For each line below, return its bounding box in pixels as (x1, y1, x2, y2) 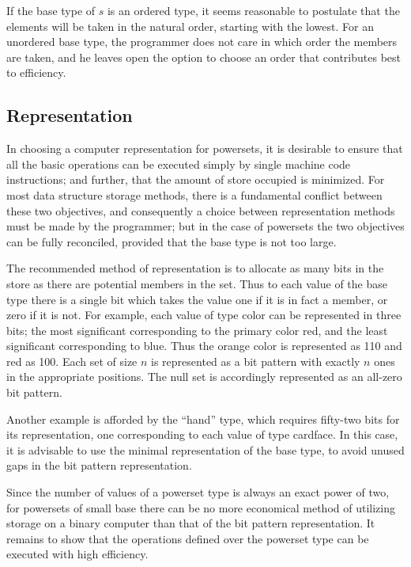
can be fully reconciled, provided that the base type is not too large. (6, 233, 337, 249)
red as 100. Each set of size (6, 352, 138, 369)
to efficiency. (6, 64, 66, 81)
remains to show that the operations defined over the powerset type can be (6, 530, 369, 546)
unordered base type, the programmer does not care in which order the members (6, 33, 398, 50)
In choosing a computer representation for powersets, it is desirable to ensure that (6, 140, 403, 157)
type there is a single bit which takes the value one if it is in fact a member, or (6, 291, 388, 307)
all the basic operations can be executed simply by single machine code (6, 155, 351, 172)
